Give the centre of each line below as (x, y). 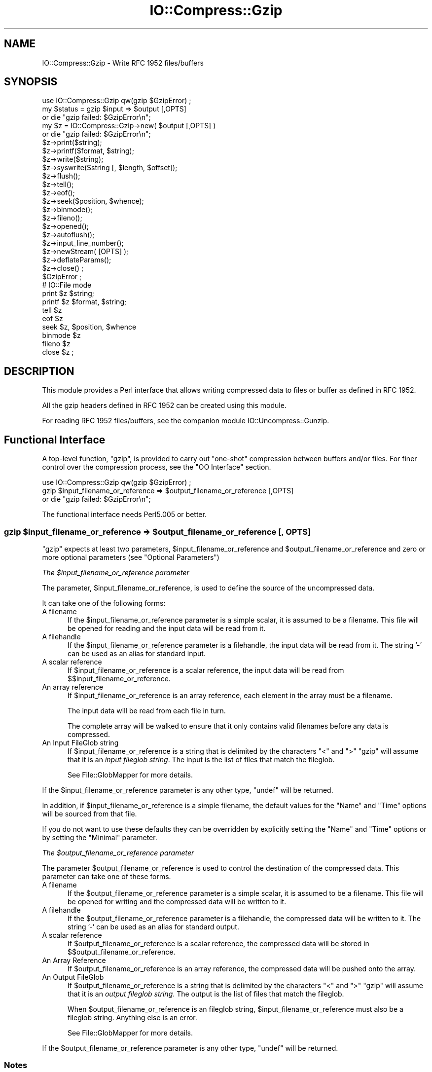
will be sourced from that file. (90, 813)
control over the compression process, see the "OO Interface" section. (157, 467)
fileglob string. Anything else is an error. (132, 1017)
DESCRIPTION (39, 371)
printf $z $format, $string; (84, 302)
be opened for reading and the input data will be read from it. (167, 628)
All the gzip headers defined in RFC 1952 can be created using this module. (164, 406)
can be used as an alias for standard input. (137, 653)
